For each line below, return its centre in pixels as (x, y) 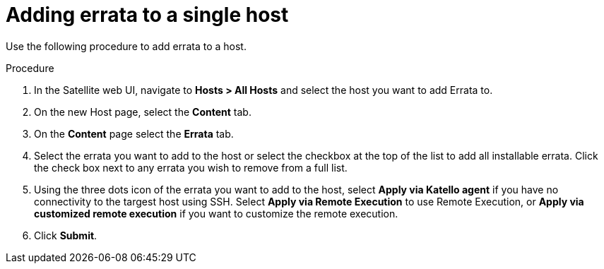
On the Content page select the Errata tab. (134, 133)
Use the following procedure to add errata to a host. (126, 46)
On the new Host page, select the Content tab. (143, 112)
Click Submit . (66, 235)
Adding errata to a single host (147, 15)
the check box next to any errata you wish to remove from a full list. (191, 167)
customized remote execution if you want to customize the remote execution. (216, 213)
